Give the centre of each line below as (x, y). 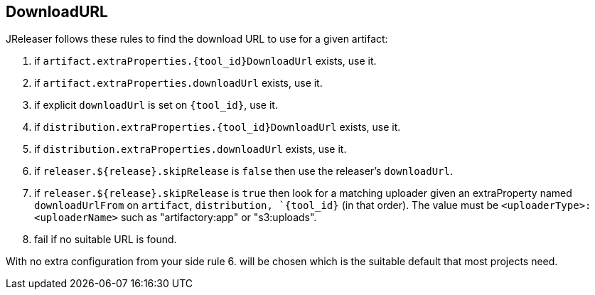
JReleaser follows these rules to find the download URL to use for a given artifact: (197, 39)
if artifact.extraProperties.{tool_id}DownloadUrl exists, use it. (205, 61)
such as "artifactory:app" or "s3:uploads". (219, 218)
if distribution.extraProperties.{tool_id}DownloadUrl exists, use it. (218, 127)
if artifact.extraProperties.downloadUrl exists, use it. (178, 83)
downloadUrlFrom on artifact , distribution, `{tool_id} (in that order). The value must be (267, 205)
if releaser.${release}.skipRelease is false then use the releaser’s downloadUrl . (243, 171)
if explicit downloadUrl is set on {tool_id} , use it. (156, 105)
